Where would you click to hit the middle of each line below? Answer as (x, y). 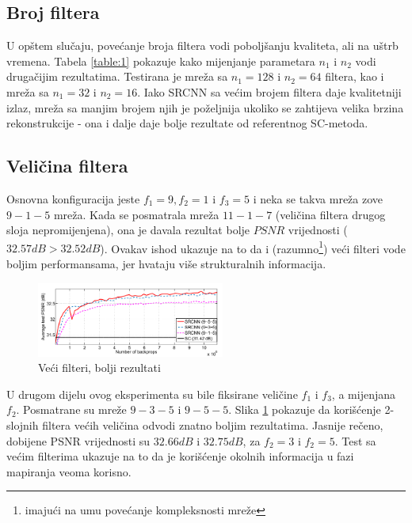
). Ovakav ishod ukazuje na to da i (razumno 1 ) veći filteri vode (253, 247)
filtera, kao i (355, 76)
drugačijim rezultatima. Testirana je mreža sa (117, 76)
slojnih (23, 425)
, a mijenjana (363, 394)
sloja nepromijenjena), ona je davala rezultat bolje (128, 230)
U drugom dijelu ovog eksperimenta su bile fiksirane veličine (152, 394)
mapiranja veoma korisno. (69, 471)
